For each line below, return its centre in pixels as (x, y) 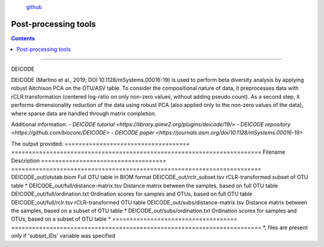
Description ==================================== (89, 160)
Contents (23, 38)
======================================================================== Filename (148, 152)
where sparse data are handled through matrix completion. (84, 113)
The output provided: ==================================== (100, 144)
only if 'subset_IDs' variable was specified (63, 236)
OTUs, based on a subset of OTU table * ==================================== (124, 219)
